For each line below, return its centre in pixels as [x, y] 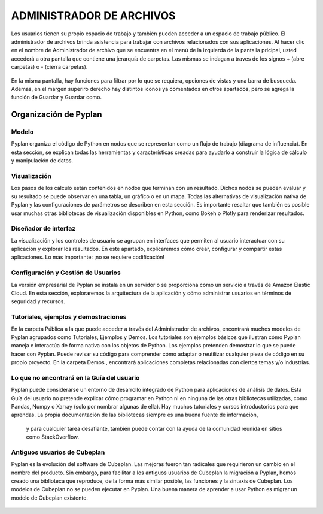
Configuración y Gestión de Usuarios [66, 273]
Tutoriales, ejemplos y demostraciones [69, 317]
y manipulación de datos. [42, 161]
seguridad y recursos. [38, 301]
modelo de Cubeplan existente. [49, 498]
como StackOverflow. [53, 437]
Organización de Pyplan [57, 115]
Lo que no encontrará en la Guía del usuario [75, 377]
